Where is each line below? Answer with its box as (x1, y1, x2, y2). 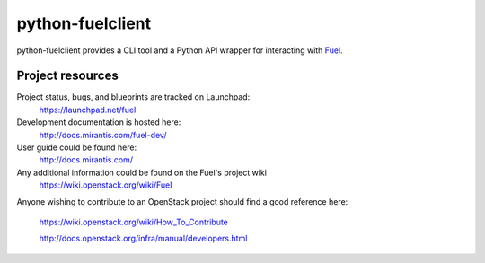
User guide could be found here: (16, 142, 137, 153)
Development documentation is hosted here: (16, 117, 181, 127)
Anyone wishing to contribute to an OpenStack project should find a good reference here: (16, 196, 348, 206)
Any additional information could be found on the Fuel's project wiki (16, 167, 267, 178)
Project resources (16, 68, 119, 83)
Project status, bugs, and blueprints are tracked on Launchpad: (16, 92, 251, 102)
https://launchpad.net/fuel (39, 104, 137, 115)
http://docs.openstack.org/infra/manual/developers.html (39, 233, 248, 244)
